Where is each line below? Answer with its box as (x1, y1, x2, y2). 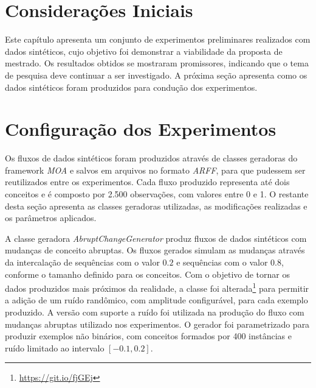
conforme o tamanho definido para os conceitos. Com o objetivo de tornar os (5, 267, 290, 280)
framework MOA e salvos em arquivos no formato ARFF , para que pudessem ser (5, 163, 306, 176)
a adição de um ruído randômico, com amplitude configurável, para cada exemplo (5, 294, 308, 306)
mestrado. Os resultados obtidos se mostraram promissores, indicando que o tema (5, 57, 309, 69)
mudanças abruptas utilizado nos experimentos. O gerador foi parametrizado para (5, 317, 310, 330)
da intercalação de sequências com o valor (5, 255, 160, 268)
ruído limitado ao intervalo (5, 341, 105, 354)
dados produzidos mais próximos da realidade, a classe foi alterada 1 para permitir (5, 280, 309, 294)
